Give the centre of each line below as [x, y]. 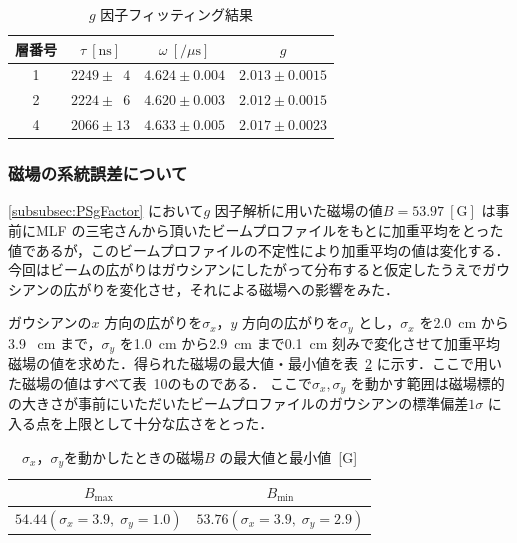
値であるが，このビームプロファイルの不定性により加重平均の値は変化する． [259, 249]
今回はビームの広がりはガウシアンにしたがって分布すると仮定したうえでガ [252, 269]
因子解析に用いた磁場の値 [298, 210]
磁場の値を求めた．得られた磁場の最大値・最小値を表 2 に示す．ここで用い [255, 363]
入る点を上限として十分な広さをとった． [141, 422]
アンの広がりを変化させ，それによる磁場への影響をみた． [210, 288]
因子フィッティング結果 [177, 14]
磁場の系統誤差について [98, 173]
